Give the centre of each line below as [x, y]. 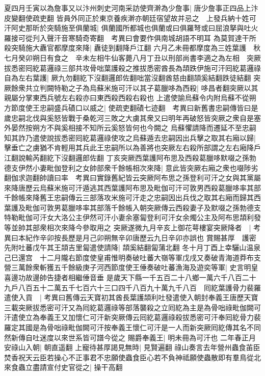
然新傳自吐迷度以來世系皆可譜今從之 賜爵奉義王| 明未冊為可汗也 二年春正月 [130, 337]
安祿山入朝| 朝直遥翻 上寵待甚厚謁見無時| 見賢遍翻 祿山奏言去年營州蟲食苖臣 [132, 347]
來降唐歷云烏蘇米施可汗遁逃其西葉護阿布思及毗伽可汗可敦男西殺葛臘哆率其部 [132, 187]
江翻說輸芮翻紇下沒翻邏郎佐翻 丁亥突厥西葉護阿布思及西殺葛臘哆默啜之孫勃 [130, 157]
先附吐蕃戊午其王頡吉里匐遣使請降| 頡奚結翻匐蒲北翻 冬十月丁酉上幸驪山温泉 [132, 247]
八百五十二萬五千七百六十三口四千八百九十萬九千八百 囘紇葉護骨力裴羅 [139, 287]
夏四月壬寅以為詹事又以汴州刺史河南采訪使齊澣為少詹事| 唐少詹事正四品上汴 [131, 8]
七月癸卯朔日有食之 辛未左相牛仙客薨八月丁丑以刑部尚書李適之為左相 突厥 [132, 57]
